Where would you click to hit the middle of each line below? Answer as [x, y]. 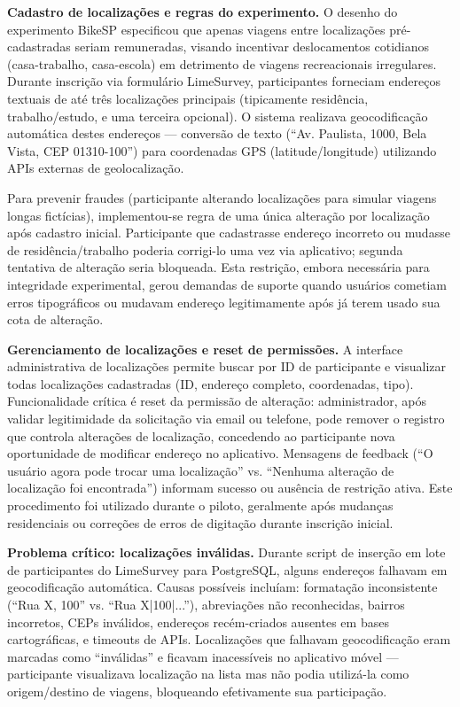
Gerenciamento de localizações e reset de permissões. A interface [205, 349]
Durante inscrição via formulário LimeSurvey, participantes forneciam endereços [224, 81]
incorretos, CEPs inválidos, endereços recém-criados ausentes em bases [198, 622]
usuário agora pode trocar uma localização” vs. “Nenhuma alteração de [201, 470]
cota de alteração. [55, 319]
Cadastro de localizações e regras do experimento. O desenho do [203, 12]
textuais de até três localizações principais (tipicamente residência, [188, 98]
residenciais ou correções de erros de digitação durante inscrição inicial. [200, 522]
